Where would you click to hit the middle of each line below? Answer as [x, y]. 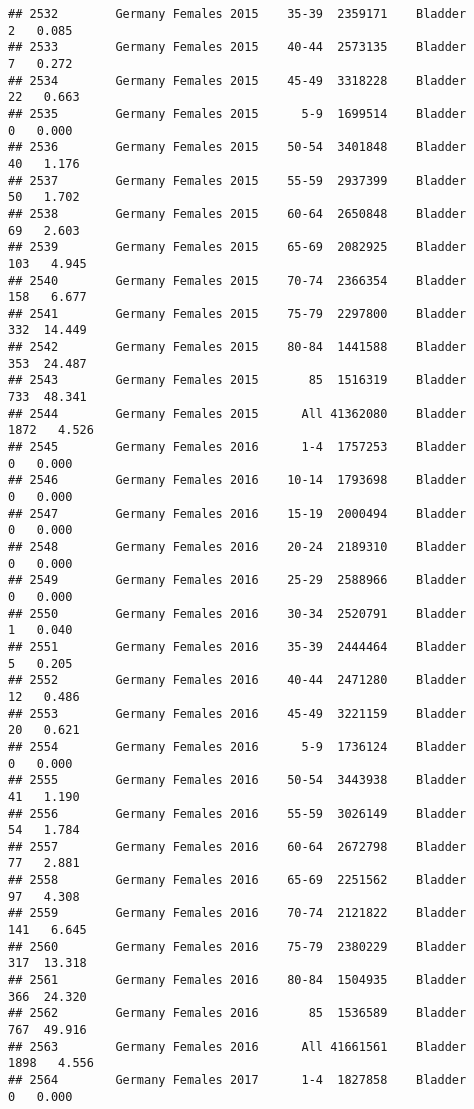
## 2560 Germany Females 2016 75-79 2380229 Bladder [237, 946]
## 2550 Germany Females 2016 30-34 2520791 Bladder [237, 613]
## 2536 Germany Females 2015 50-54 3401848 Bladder [237, 147]
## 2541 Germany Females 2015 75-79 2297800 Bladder [237, 313]
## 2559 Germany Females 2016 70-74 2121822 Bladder [237, 913]
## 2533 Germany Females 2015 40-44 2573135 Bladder [237, 47]
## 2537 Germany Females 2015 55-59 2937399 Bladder [237, 180]
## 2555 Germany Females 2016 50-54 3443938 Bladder [237, 780]
